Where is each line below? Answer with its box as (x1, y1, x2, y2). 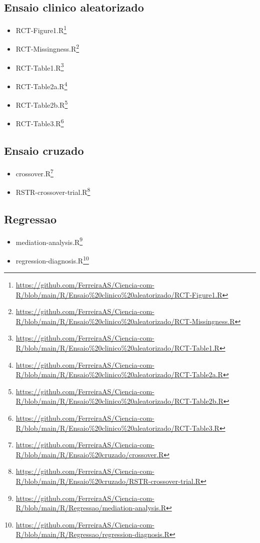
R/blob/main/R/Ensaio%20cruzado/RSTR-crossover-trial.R (15, 476, 200, 486)
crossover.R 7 (15, 166, 53, 178)
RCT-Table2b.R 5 (15, 98, 68, 110)
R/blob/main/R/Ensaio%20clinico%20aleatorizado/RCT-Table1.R (15, 343, 219, 353)
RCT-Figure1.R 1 (15, 24, 67, 35)
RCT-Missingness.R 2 (15, 42, 79, 54)
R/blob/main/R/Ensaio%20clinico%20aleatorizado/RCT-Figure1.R (15, 289, 222, 300)
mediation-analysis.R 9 (15, 235, 83, 247)
